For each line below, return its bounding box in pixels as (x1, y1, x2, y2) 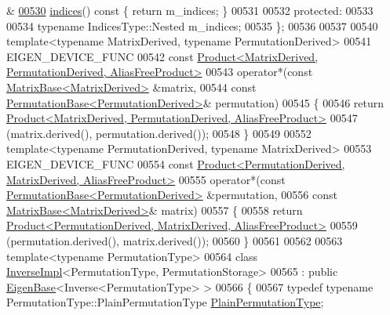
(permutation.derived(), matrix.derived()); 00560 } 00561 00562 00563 (6, 232, 343, 248)
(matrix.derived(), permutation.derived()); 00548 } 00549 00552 (6, 125, 312, 141)
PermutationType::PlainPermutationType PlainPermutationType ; (6, 294, 324, 310)
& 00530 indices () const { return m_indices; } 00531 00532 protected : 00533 (6, 2, 374, 18)
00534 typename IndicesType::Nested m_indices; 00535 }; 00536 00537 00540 (6, 17, 378, 34)
